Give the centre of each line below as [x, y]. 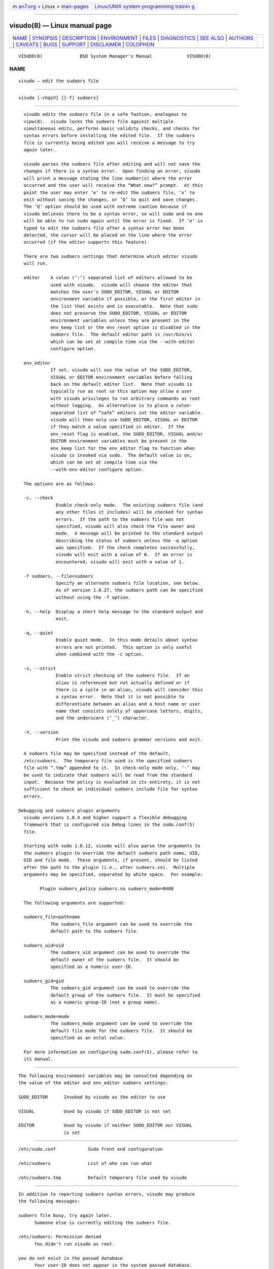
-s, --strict [40, 668]
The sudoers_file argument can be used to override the [121, 924]
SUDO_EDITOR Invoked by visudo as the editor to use [92, 1097]
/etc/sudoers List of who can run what [85, 1163]
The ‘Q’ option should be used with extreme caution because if [105, 207]
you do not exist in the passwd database [71, 1258]
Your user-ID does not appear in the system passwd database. [113, 1265]
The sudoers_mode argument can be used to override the [121, 1024]
